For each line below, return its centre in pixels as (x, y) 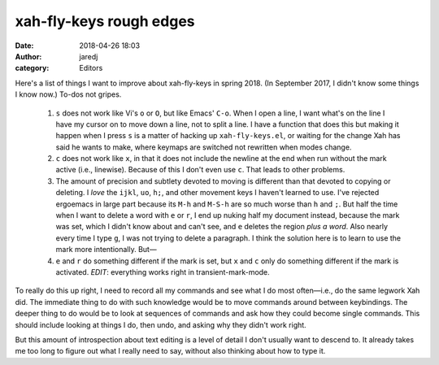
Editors (91, 68)
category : (32, 68)
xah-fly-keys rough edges (105, 21)
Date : (24, 46)
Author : (28, 56)
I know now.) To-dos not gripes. (68, 94)
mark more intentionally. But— (106, 250)
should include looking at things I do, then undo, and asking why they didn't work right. (161, 324)
